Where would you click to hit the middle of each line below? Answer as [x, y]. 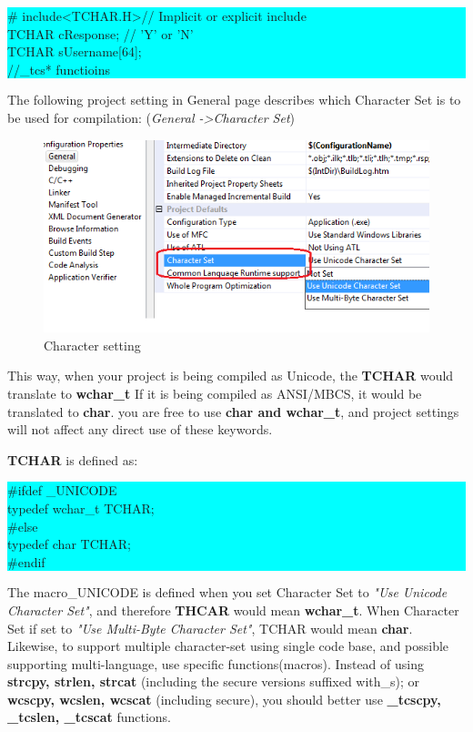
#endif [26, 561]
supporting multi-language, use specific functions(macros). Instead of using [216, 663]
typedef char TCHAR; [69, 544]
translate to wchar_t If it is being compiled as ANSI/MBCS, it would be [215, 393]
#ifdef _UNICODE [62, 490]
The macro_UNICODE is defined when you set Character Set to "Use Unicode [227, 592]
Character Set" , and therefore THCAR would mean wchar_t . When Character [233, 610]
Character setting [92, 345]
